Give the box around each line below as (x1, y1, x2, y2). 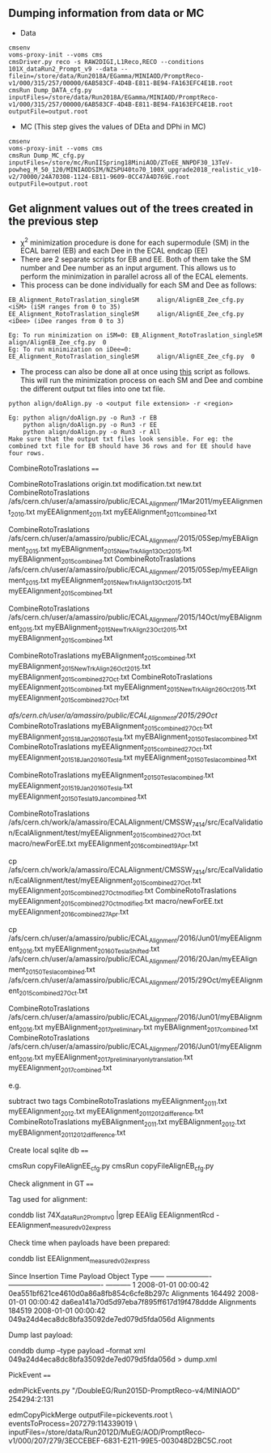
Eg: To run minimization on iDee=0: (8, 346, 132, 354)
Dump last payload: (8, 1330, 74, 1340)
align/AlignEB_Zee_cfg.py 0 (8, 339, 107, 347)
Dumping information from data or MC (8, 6, 205, 20)
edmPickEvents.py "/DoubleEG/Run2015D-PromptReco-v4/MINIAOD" (8, 1385, 241, 1395)
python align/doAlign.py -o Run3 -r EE (23, 421, 158, 429)
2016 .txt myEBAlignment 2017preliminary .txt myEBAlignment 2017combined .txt (19, 1022, 259, 1034)
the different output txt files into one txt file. (19, 384, 166, 394)
